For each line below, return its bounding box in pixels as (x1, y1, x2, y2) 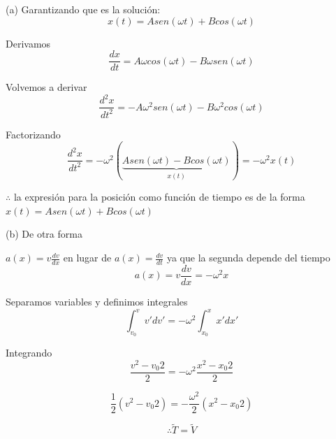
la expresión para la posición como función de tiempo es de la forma (13, 189, 305, 204)
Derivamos (6, 36, 51, 50)
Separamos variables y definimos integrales (6, 294, 188, 308)
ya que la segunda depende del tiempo (166, 250, 330, 265)
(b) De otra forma (6, 226, 82, 241)
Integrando (6, 345, 52, 360)
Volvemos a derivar (6, 80, 87, 94)
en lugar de (63, 250, 112, 265)
